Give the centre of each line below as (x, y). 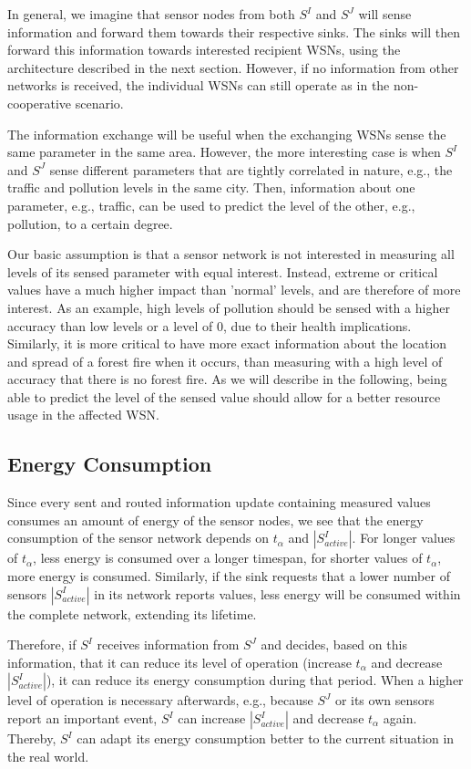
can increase (212, 718)
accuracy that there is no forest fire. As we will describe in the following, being (227, 379)
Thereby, (32, 738)
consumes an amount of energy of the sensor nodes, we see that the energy (215, 520)
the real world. (48, 756)
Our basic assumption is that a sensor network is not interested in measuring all (231, 254)
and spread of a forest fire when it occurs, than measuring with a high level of (225, 361)
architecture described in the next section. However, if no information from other (233, 67)
